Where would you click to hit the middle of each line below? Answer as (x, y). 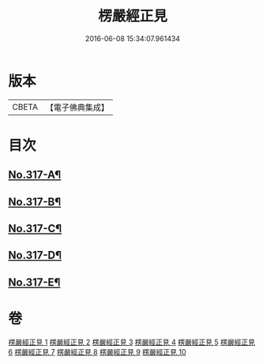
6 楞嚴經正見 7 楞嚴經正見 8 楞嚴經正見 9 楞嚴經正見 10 (98, 351)
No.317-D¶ (35, 255)
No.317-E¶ (34, 282)
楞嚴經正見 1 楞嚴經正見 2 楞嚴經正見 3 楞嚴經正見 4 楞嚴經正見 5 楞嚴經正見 (131, 342)
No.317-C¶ (35, 229)
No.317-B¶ (35, 202)
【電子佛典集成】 (77, 107)
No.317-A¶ (35, 175)
